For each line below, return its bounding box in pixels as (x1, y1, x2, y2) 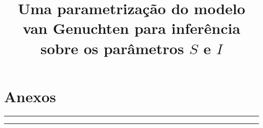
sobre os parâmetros (40, 37, 184, 58)
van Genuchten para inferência (22, 18, 241, 38)
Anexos (4, 86, 56, 106)
